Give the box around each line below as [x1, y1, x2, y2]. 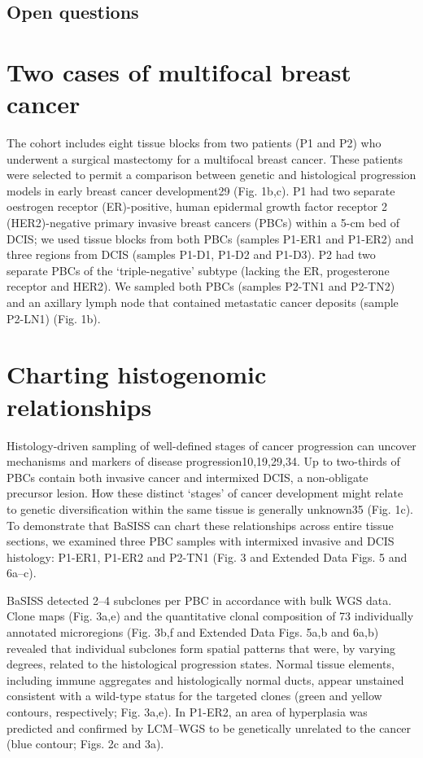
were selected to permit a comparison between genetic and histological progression [7, 166, 416, 183]
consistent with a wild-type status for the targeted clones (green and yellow [7, 687, 382, 704]
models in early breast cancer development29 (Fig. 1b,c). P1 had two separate [7, 182, 395, 199]
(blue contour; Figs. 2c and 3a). [7, 735, 164, 752]
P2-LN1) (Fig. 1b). [7, 309, 101, 326]
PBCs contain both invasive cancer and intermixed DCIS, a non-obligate [7, 468, 368, 485]
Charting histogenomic [7, 357, 267, 391]
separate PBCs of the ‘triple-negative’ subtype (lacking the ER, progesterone [7, 261, 390, 278]
